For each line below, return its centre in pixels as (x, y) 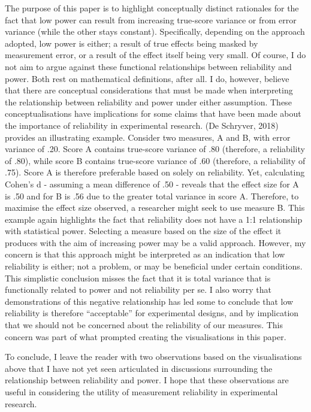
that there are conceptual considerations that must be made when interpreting (149, 90)
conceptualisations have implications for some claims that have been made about (153, 113)
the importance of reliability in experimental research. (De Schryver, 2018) (142, 125)
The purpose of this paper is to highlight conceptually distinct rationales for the (152, 8)
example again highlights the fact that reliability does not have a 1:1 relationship (154, 219)
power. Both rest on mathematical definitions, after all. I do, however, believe (147, 78)
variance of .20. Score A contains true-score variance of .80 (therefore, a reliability (155, 149)
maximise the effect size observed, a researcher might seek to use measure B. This (155, 207)
